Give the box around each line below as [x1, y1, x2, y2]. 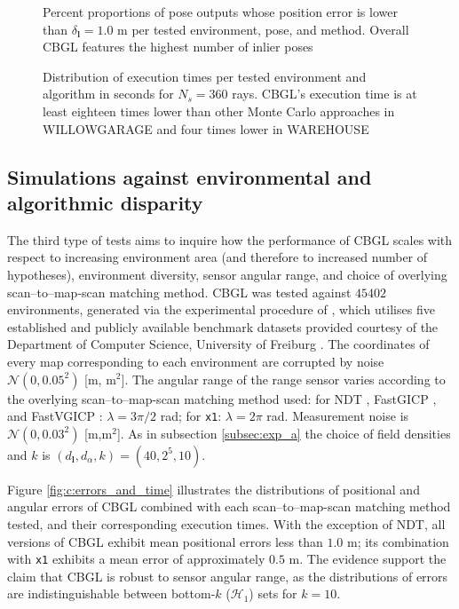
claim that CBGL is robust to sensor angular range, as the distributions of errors [7, 566, 448, 585]
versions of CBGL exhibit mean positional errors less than [7, 532, 323, 550]
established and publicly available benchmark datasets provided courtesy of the [7, 317, 439, 336]
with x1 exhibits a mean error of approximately [7, 550, 265, 568]
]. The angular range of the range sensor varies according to [121, 369, 446, 388]
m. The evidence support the [289, 550, 447, 568]
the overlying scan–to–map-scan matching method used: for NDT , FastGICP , [7, 389, 437, 407]
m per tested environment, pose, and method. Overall [117, 20, 409, 38]
